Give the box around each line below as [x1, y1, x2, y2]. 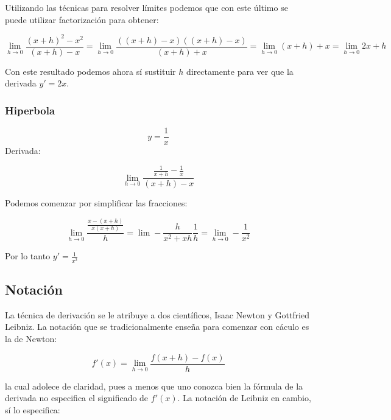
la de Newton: [5, 332, 57, 345]
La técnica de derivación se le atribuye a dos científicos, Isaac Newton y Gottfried [5, 308, 309, 321]
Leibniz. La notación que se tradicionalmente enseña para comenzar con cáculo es [5, 320, 309, 333]
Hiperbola [5, 102, 55, 117]
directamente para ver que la [186, 65, 294, 77]
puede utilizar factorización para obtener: [5, 13, 159, 26]
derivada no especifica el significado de [5, 391, 149, 404]
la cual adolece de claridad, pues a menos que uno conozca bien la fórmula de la [5, 379, 303, 392]
